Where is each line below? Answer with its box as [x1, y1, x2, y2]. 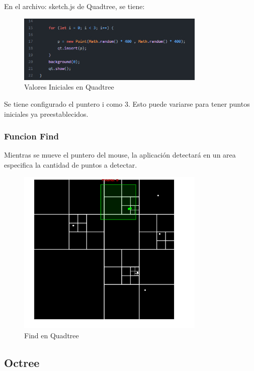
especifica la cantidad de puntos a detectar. [4, 160, 137, 170]
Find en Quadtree [24, 330, 79, 341]
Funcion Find [4, 130, 59, 142]
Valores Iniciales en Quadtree [24, 82, 114, 92]
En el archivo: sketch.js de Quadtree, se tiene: [4, 1, 145, 11]
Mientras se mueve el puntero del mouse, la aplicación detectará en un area [4, 150, 236, 160]
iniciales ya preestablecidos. [4, 108, 89, 119]
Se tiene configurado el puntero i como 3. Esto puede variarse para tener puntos [4, 99, 250, 109]
